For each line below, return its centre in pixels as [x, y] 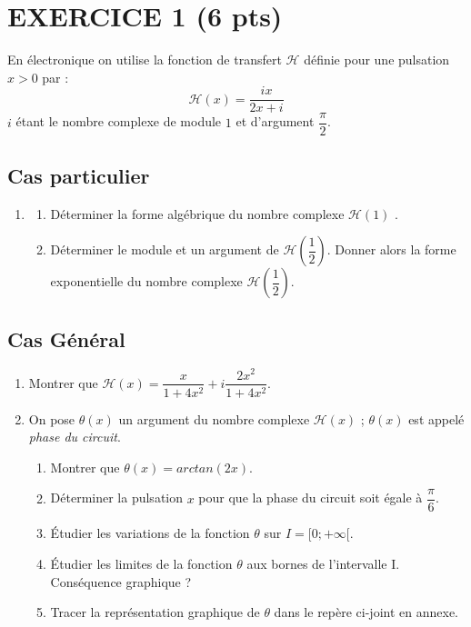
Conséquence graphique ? [121, 581]
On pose [52, 418]
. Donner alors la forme [391, 249]
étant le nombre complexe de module [119, 121]
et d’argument [275, 121]
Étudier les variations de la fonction [150, 533]
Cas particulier [79, 175]
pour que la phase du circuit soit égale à [311, 498]
